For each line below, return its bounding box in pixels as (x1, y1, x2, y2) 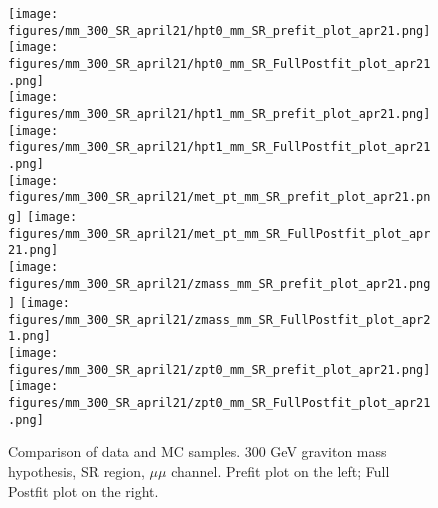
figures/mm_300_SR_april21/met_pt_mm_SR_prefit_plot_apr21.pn (8, 190, 431, 205)
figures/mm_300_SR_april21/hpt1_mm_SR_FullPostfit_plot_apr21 (8, 140, 431, 155)
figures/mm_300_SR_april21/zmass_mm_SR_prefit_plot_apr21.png (8, 276, 431, 291)
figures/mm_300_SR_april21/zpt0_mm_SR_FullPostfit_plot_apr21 (8, 396, 431, 411)
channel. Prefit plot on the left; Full (171, 461, 390, 481)
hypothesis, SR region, (8, 461, 145, 481)
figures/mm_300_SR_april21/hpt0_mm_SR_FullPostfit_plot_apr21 (8, 56, 431, 71)
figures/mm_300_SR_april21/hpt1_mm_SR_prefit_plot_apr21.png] (8, 106, 431, 121)
